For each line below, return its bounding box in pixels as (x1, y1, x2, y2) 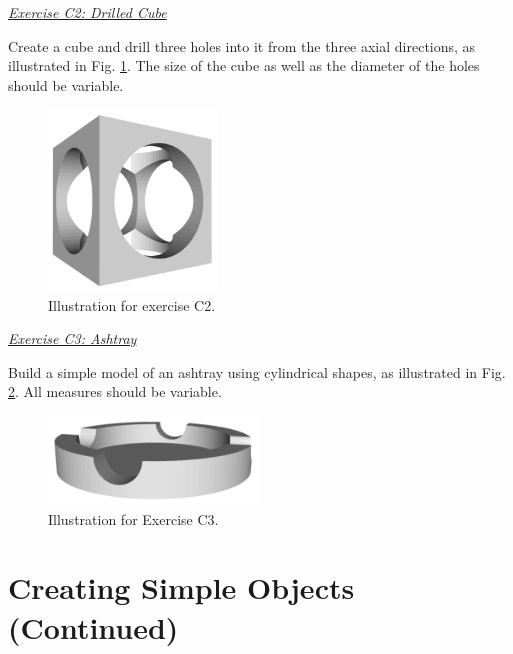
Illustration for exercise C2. (48, 294, 216, 315)
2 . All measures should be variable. (8, 381, 222, 402)
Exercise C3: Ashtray (8, 328, 137, 349)
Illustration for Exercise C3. (48, 508, 219, 529)
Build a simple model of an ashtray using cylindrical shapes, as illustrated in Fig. (8, 361, 506, 382)
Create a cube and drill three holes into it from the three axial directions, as (8, 35, 476, 56)
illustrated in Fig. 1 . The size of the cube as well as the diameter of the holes (8, 55, 480, 76)
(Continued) (8, 606, 179, 647)
